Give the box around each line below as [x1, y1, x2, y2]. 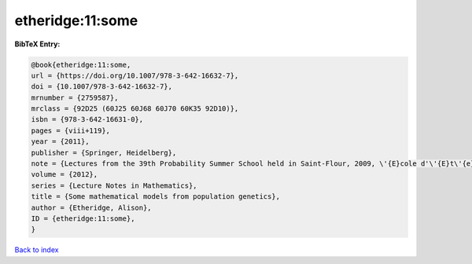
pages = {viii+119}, [31, 126, 110, 135]
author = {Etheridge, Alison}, [31, 203, 153, 212]
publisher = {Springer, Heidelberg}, [31, 148, 177, 157]
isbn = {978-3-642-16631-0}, [31, 115, 144, 124]
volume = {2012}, [31, 170, 98, 179]
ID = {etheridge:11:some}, [31, 214, 135, 223]
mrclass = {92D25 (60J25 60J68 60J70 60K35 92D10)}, [31, 104, 239, 113]
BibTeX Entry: [14, 39, 61, 49]
